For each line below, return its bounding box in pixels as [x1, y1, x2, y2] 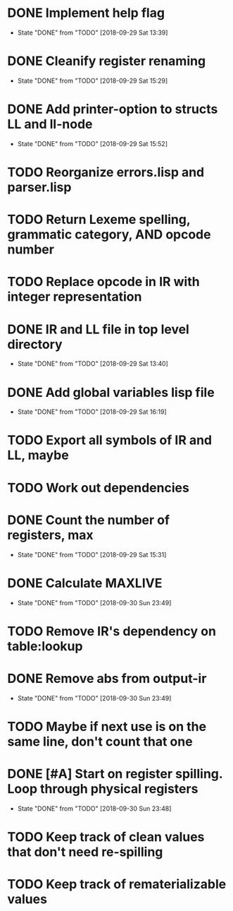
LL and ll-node [7, 117, 93, 132]
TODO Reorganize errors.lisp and [7, 165, 205, 180]
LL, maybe [7, 447, 69, 463]
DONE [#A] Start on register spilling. [7, 766, 223, 782]
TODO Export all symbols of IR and [7, 432, 213, 448]
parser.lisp [7, 179, 72, 195]
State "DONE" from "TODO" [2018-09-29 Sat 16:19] [17, 407, 167, 416]
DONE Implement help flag [7, 5, 165, 21]
